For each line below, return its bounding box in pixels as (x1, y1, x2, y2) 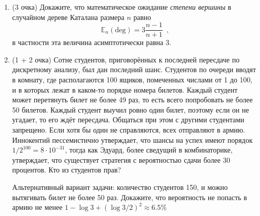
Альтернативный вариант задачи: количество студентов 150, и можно (12, 181, 228, 192)
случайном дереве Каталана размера (12, 11, 125, 22)
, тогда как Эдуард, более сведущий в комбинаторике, (65, 144, 233, 155)
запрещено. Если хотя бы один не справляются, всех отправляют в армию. (12, 124, 245, 135)
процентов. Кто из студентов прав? (12, 164, 121, 175)
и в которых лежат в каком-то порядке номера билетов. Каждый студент (12, 84, 238, 95)
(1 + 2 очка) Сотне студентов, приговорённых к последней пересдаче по (12, 54, 239, 64)
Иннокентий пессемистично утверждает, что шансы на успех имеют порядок (12, 134, 253, 145)
